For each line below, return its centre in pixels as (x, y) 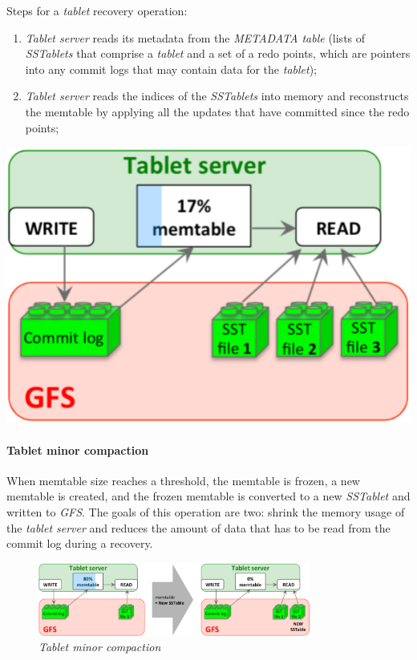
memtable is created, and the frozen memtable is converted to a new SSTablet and (208, 496)
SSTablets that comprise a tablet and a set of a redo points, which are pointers (218, 53)
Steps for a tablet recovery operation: (97, 10)
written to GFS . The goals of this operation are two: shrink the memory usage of (206, 511)
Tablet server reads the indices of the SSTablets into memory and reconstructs (217, 96)
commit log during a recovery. (80, 543)
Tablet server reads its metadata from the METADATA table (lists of (195, 37)
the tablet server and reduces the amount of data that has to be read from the (198, 527)
